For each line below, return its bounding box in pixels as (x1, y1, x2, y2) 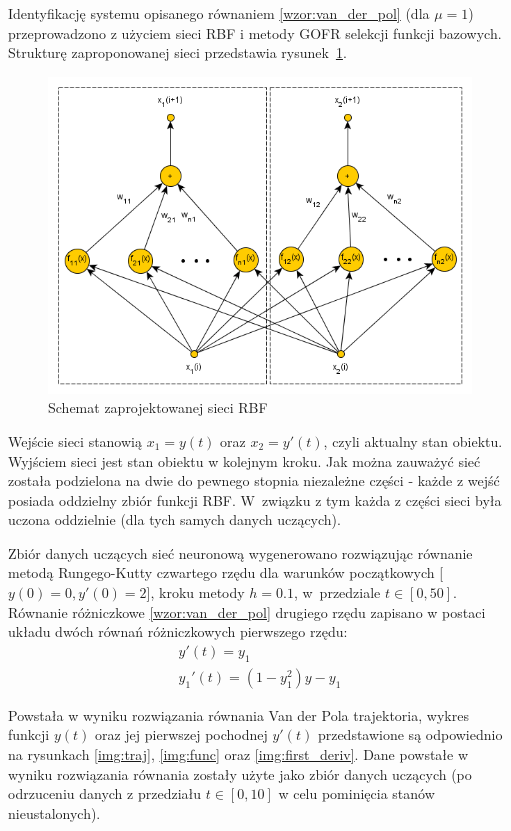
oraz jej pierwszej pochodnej (94, 724, 268, 745)
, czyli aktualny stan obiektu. (323, 430, 503, 451)
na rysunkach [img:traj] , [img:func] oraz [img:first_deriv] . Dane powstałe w (8, 743, 469, 764)
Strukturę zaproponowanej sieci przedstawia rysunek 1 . (8, 42, 347, 63)
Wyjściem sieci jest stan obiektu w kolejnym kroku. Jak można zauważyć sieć (8, 450, 481, 471)
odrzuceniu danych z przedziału (8, 783, 202, 804)
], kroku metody (146, 582, 245, 603)
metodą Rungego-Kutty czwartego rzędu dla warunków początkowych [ (8, 562, 444, 583)
